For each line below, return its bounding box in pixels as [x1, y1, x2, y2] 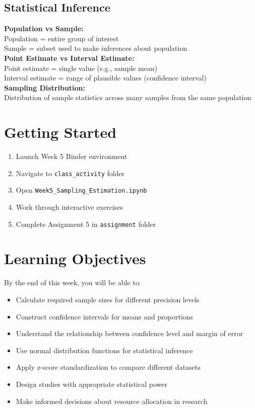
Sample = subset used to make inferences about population [4, 43, 187, 53]
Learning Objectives [4, 248, 146, 269]
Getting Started [4, 122, 117, 142]
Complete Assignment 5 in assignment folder [16, 218, 156, 229]
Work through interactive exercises [16, 201, 123, 212]
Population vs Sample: [4, 23, 84, 34]
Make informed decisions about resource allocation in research [16, 395, 208, 406]
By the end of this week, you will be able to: [4, 277, 141, 288]
